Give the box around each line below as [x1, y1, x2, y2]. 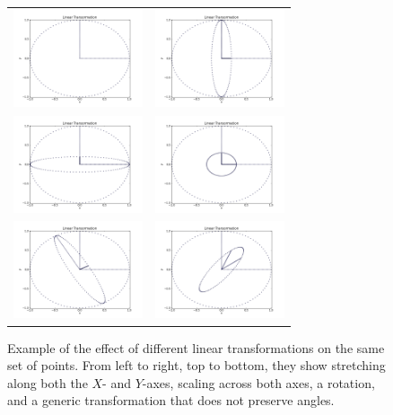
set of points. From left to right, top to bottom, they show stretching [7, 356, 386, 375]
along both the [7, 373, 88, 392]
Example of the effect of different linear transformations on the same [7, 338, 385, 357]
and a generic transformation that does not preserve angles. [7, 391, 335, 410]
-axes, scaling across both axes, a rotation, [142, 373, 375, 392]
